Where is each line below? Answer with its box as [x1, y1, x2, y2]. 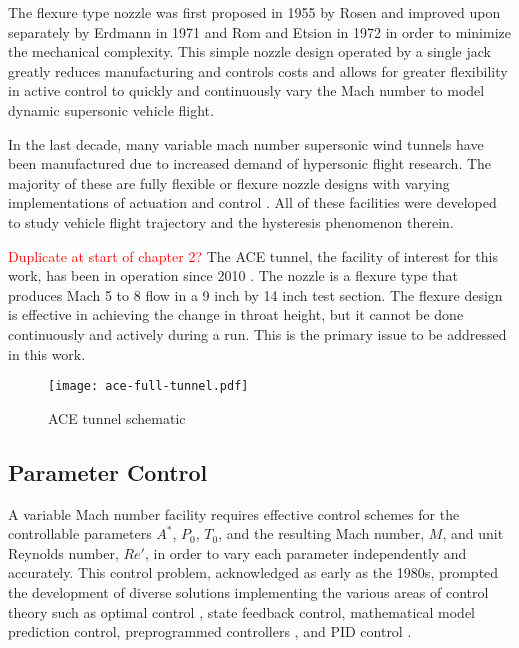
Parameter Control [8, 456, 208, 487]
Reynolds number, [8, 542, 119, 563]
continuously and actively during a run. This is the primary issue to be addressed [8, 323, 507, 344]
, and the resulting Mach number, [218, 523, 425, 544]
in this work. [8, 343, 86, 364]
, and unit [442, 523, 504, 544]
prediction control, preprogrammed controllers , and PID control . [8, 621, 412, 642]
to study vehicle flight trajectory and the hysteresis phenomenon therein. [8, 211, 454, 232]
